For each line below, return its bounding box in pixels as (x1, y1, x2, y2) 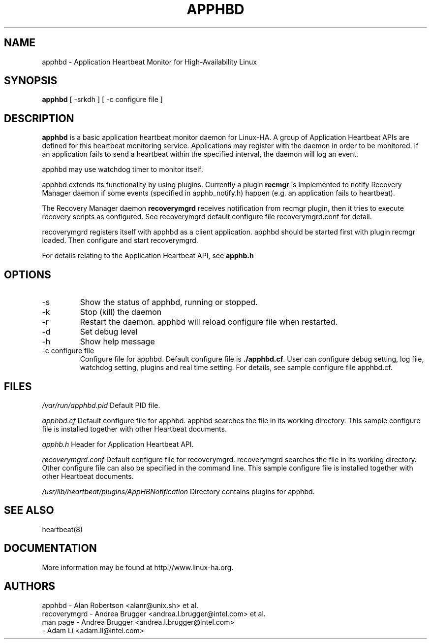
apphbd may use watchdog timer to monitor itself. (42, 165, 203, 174)
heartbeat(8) (42, 525, 83, 534)
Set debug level (80, 327, 138, 337)
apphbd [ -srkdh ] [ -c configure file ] (42, 95, 163, 104)
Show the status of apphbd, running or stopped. (80, 297, 258, 307)
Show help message (80, 337, 155, 347)
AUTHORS (4, 580, 56, 593)
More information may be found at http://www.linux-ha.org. (42, 563, 234, 572)
